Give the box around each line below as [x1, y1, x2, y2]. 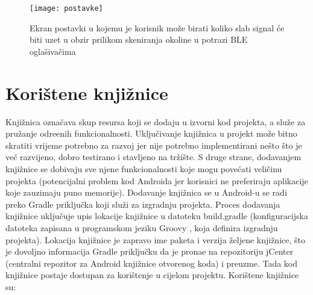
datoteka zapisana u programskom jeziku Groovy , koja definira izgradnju [5, 221, 278, 234]
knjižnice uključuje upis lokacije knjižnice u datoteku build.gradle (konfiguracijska [5, 210, 308, 222]
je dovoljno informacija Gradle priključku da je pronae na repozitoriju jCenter [5, 245, 294, 258]
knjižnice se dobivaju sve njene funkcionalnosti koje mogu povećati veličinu [5, 162, 282, 175]
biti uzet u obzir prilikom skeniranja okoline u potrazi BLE [30, 33, 248, 46]
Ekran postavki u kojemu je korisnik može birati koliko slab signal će [30, 21, 285, 34]
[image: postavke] [30, 4, 103, 13]
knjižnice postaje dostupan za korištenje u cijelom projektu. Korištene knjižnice [5, 269, 299, 281]
